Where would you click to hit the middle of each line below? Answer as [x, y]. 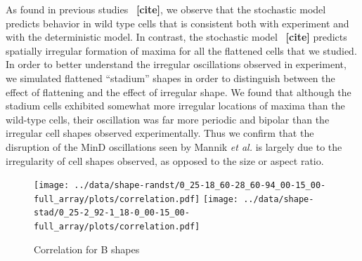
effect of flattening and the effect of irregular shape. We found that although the [179, 92]
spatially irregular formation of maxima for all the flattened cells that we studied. [181, 50]
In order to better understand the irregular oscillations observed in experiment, [176, 64]
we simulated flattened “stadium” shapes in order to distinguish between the [170, 78]
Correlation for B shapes [87, 249]
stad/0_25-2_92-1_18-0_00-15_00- [112, 213]
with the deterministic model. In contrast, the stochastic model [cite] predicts [176, 37]
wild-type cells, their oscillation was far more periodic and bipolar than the [168, 119]
